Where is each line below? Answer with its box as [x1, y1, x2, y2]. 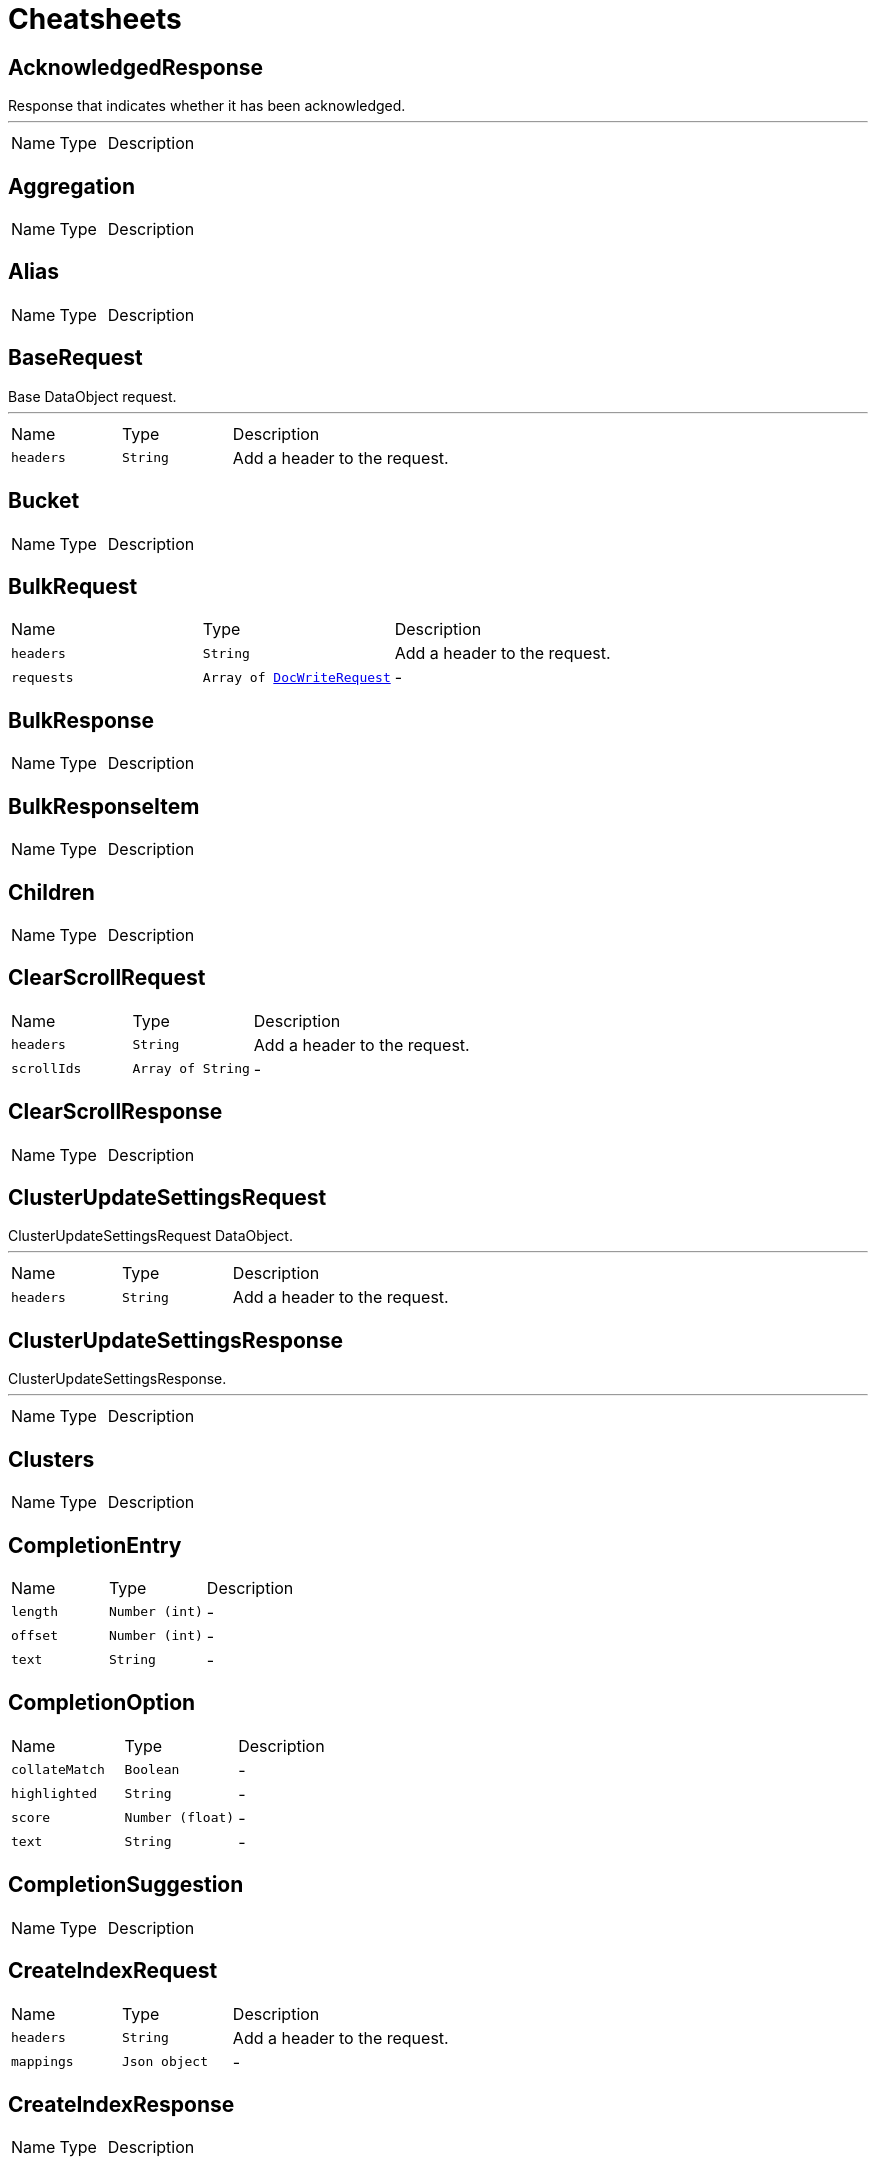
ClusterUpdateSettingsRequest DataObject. [8, 1227, 293, 1245]
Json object [121, 2054, 209, 2070]
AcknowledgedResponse [8, 54, 263, 80]
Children [8, 879, 95, 905]
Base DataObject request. [8, 387, 177, 405]
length [11, 1604, 58, 1620]
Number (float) [124, 1810, 235, 1826]
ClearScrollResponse [8, 1099, 223, 1125]
